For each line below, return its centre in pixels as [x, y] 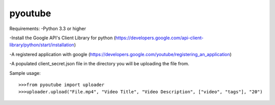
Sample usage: [25, 73]
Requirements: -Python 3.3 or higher [48, 29]
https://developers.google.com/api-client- [159, 38]
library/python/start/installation [42, 45]
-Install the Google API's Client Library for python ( [62, 38]
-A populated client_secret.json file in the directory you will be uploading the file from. [99, 64]
